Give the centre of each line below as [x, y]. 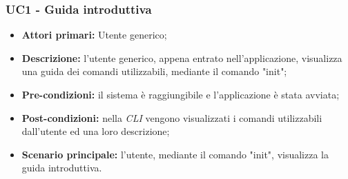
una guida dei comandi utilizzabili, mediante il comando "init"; [154, 71]
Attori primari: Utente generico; [94, 35]
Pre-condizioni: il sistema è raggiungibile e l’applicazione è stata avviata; [181, 94]
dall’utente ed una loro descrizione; [96, 131]
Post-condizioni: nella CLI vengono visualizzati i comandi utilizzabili [172, 117]
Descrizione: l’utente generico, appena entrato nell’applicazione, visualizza [182, 57]
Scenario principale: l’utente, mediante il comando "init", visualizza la [175, 154]
